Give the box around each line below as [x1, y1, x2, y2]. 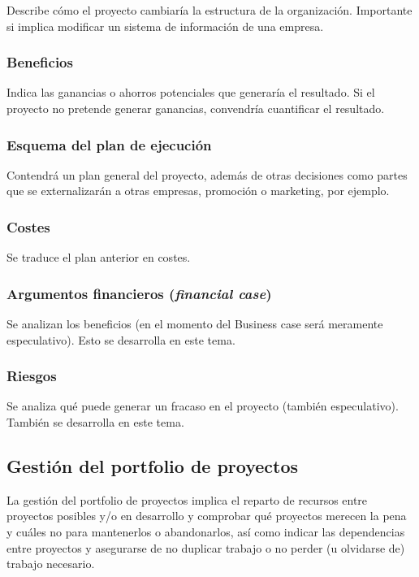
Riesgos [6, 366, 57, 386]
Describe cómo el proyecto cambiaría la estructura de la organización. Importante [6, 2, 413, 18]
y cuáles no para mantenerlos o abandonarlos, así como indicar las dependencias [6, 523, 405, 540]
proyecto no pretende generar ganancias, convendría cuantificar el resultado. [6, 100, 385, 116]
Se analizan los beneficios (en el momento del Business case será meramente [6, 315, 383, 332]
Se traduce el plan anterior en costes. [6, 249, 191, 266]
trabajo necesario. [6, 555, 95, 572]
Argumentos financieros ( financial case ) [6, 283, 272, 303]
